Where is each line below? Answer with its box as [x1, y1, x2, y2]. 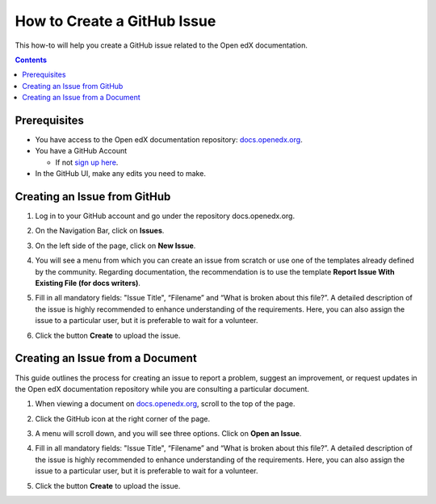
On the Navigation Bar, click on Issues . [35, 226, 165, 236]
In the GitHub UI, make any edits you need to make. [35, 169, 206, 178]
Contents [15, 55, 48, 65]
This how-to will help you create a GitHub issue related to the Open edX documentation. [15, 40, 308, 50]
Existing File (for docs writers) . [35, 279, 141, 288]
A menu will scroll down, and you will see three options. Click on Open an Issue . [35, 429, 302, 439]
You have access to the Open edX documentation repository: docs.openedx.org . [35, 135, 303, 145]
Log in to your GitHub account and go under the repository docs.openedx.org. [35, 211, 295, 221]
